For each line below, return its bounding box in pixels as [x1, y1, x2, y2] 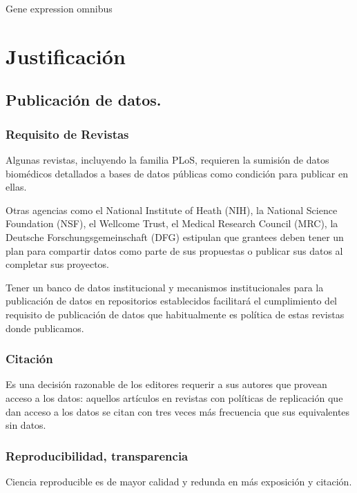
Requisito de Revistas [6, 125, 129, 142]
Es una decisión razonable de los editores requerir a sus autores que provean [6, 377, 327, 391]
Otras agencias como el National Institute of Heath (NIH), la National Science [6, 202, 338, 217]
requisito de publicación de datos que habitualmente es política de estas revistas [6, 307, 345, 321]
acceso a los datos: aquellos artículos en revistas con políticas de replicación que [6, 390, 343, 405]
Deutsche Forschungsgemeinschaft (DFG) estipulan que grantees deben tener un [6, 229, 344, 244]
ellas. [6, 180, 27, 194]
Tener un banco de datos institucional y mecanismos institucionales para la [6, 280, 324, 294]
